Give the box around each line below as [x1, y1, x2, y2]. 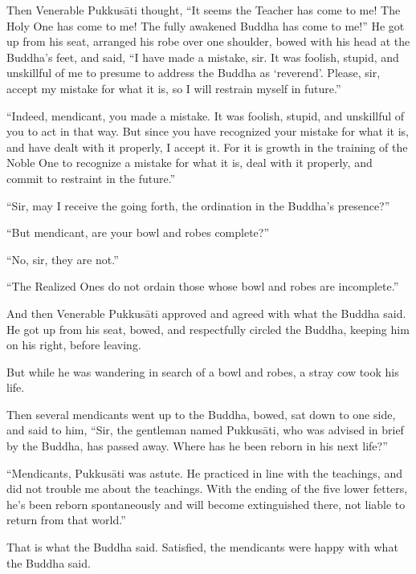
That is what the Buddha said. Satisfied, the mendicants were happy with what [6, 539, 398, 556]
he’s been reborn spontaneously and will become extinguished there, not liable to [6, 495, 406, 512]
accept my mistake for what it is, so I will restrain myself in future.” [6, 79, 341, 96]
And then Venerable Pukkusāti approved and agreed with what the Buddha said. [6, 304, 406, 321]
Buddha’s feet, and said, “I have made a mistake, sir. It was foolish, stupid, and [6, 48, 399, 65]
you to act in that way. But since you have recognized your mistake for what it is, [6, 123, 410, 140]
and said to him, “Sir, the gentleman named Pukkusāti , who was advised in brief [6, 421, 404, 438]
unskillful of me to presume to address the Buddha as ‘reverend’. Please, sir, [6, 64, 381, 81]
